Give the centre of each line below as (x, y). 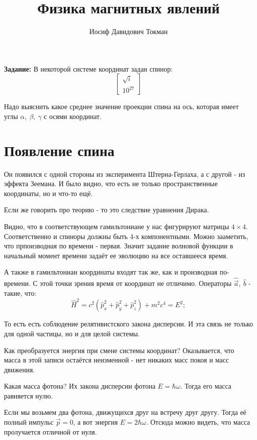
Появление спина (59, 150)
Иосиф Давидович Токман (128, 31)
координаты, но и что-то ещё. (48, 193)
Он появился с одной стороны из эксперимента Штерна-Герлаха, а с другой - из (125, 174)
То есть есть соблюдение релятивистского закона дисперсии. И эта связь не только (128, 324)
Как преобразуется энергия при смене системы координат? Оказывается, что (119, 350)
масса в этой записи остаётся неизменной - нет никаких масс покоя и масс (116, 360)
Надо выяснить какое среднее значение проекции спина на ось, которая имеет (121, 106)
